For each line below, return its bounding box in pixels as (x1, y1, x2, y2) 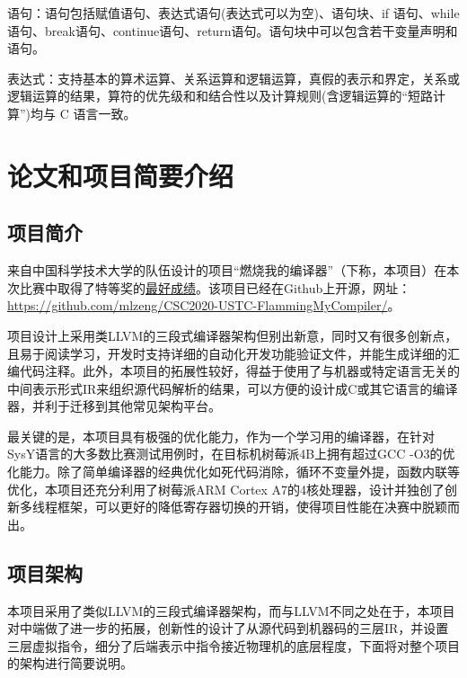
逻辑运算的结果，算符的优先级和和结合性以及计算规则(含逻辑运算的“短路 (7, 86, 434, 105)
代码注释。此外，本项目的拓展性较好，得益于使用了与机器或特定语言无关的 (19, 361, 460, 380)
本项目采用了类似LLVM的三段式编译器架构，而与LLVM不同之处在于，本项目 (7, 601, 455, 620)
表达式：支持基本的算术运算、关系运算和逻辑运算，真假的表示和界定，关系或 (7, 68, 460, 87)
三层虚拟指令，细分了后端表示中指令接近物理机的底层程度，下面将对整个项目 (7, 636, 460, 655)
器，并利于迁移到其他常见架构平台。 (7, 397, 221, 415)
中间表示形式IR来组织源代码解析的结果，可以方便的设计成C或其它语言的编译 (7, 379, 458, 397)
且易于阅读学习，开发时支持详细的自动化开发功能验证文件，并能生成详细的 (7, 343, 447, 362)
